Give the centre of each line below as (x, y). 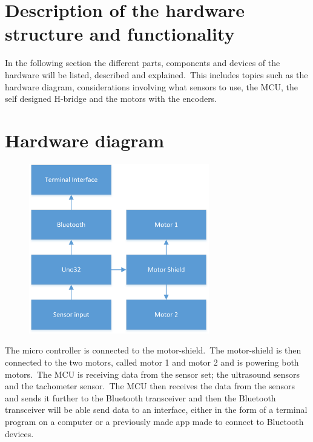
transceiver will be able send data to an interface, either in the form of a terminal (156, 410)
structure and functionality (120, 34)
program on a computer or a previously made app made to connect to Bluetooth (154, 421)
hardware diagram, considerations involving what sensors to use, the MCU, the (152, 86)
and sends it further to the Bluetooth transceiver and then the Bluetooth (140, 397)
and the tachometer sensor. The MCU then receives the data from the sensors (150, 386)
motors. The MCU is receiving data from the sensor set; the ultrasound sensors (153, 374)
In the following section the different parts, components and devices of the (143, 63)
